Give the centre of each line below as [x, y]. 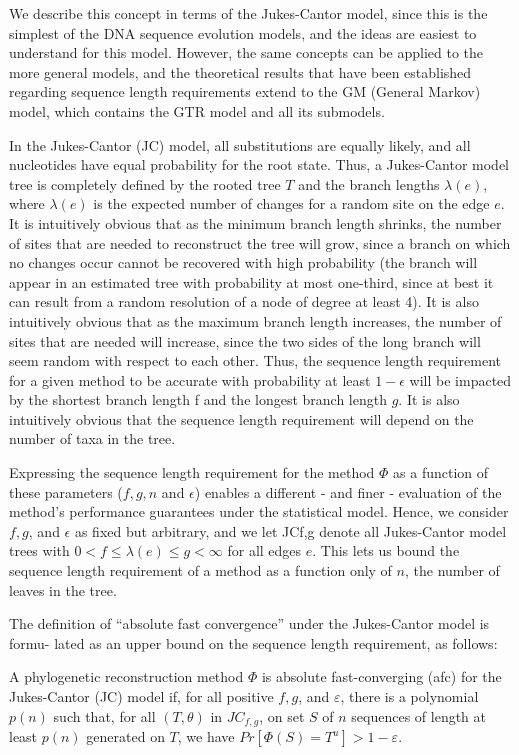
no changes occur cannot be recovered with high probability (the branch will [243, 262]
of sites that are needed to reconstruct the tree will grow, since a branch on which [260, 242]
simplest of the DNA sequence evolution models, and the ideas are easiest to [243, 32]
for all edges [264, 550]
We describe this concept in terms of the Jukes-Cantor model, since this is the [248, 13]
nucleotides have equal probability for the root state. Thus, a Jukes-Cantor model [259, 164]
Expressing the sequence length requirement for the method [192, 472]
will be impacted [460, 379]
